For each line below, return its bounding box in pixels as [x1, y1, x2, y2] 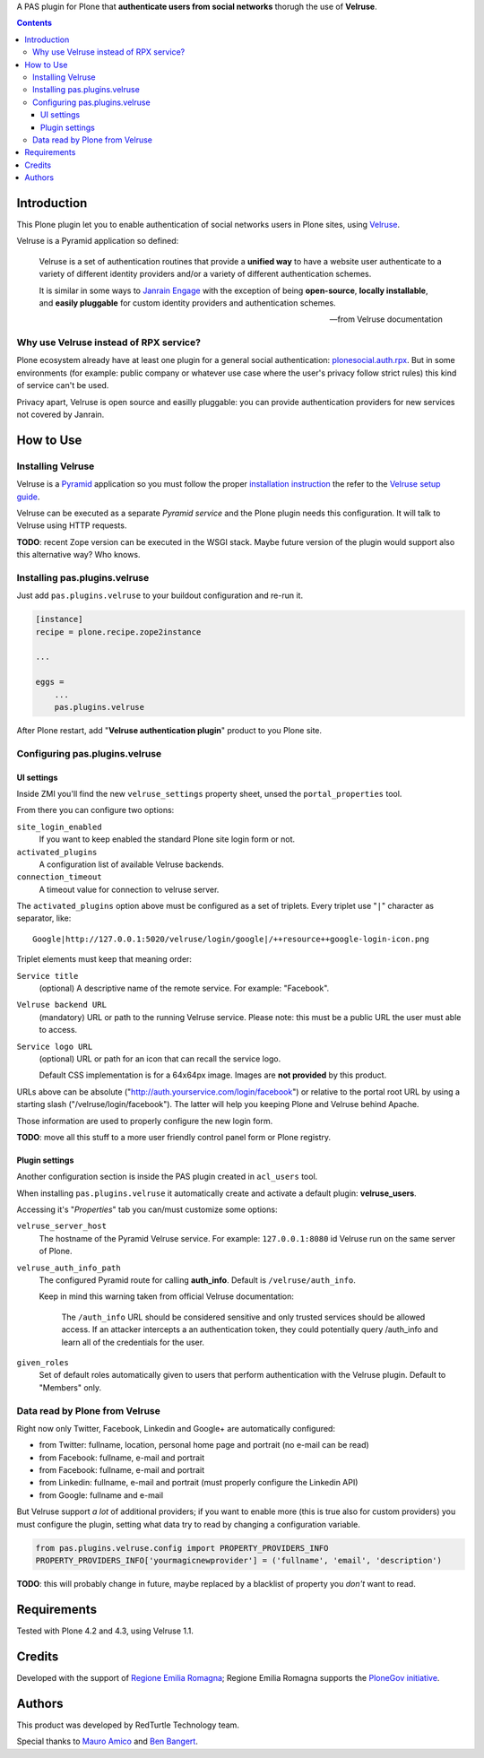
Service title [16, 971, 79, 981]
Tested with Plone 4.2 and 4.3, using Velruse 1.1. [16, 1625, 194, 1636]
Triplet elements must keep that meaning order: [16, 954, 193, 965]
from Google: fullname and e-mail [39, 1489, 164, 1501]
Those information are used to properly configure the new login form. [16, 1115, 273, 1126]
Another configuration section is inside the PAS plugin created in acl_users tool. [16, 1171, 318, 1182]
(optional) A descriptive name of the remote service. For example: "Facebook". [39, 983, 330, 994]
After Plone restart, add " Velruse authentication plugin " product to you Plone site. [16, 724, 323, 735]
